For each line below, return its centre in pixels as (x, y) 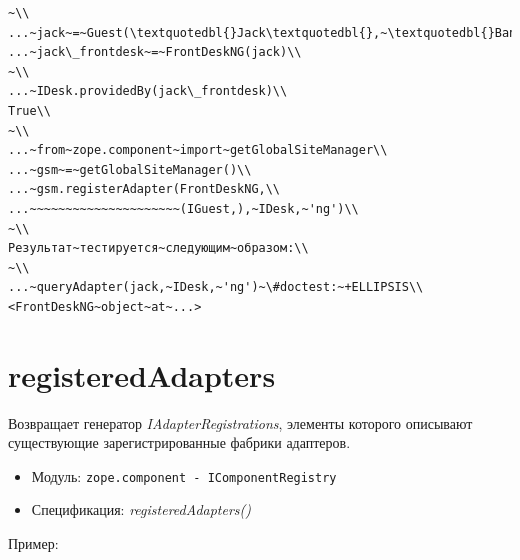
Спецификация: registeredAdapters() (141, 509)
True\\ (29, 110)
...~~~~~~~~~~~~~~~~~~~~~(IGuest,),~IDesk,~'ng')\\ (183, 208)
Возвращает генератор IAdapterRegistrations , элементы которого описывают (240, 422)
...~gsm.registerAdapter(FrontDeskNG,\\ (144, 189)
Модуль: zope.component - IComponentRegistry (184, 475)
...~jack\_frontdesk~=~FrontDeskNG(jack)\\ (155, 52)
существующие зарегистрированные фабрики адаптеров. (179, 442)
